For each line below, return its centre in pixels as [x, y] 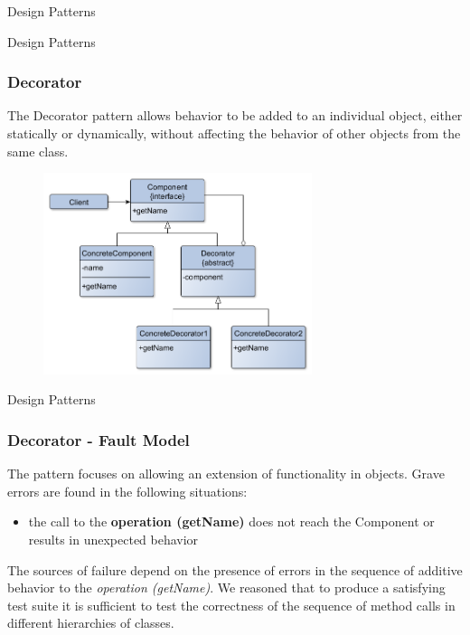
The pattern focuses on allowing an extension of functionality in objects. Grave [226, 474]
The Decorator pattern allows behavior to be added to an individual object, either [235, 115]
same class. [38, 151]
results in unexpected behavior [113, 540]
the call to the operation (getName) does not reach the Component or [231, 521]
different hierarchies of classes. [91, 623]
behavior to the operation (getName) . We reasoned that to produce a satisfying [226, 588]
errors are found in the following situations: [127, 491]
